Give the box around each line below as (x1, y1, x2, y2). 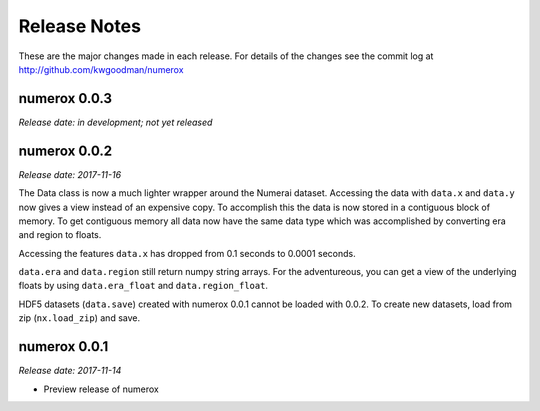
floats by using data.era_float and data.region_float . (18, 280, 269, 292)
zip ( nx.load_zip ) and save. (18, 312, 140, 324)
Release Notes (18, 15, 142, 37)
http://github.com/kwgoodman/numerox (18, 63, 184, 75)
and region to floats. (18, 229, 102, 241)
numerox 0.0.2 (18, 142, 113, 159)
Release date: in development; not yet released (18, 116, 213, 128)
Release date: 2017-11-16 (18, 168, 122, 180)
